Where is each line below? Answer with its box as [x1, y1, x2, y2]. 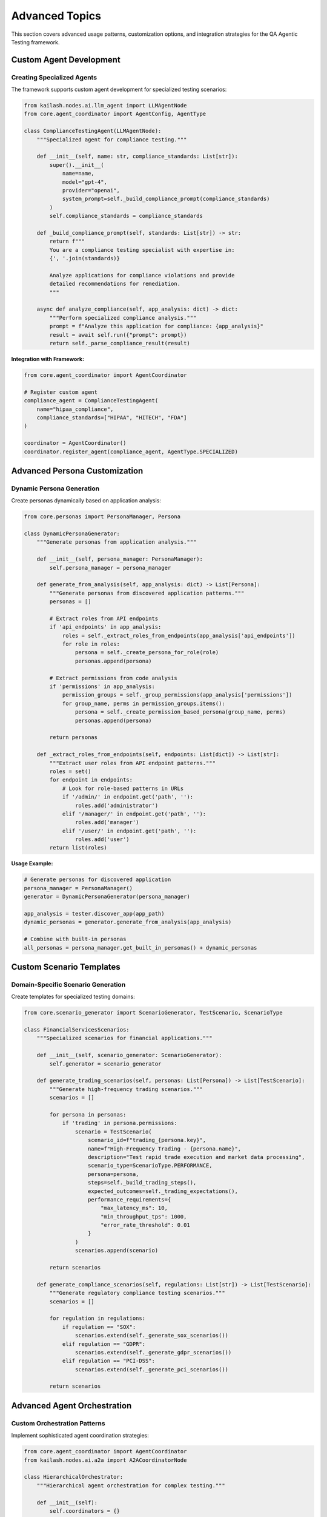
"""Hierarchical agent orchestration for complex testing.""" [36, 1482, 225, 1489]
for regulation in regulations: [49, 1315, 145, 1322]
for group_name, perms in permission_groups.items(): [62, 700, 225, 707]
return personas [49, 734, 98, 741]
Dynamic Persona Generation [11, 484, 100, 493]
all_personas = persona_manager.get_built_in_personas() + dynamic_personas [24, 944, 257, 951]
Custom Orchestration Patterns [11, 1419, 105, 1427]
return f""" [49, 238, 85, 245]
